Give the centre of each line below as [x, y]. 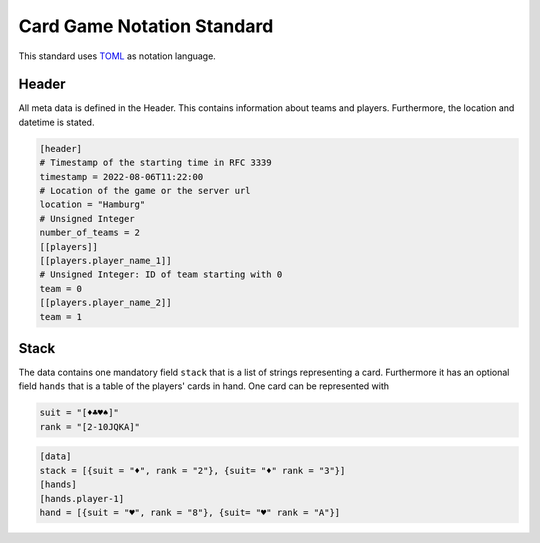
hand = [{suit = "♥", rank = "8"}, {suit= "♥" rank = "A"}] [190, 512]
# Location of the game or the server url [145, 190]
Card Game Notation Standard [146, 26]
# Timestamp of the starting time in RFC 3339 [155, 163]
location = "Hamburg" [92, 204]
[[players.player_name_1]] [105, 260]
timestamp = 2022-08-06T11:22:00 [121, 176]
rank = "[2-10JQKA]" [89, 426]
